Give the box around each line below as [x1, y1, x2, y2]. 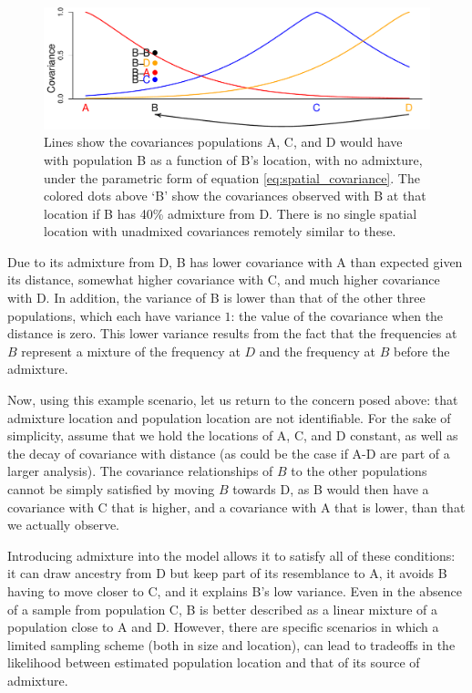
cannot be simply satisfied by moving [7, 480, 215, 499]
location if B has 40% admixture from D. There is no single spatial [44, 203, 417, 222]
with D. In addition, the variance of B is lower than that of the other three [7, 288, 426, 307]
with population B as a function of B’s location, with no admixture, [44, 150, 423, 169]
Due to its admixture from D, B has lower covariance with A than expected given [7, 252, 463, 271]
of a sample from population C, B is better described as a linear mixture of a [7, 599, 438, 618]
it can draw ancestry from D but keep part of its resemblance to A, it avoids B [7, 564, 447, 583]
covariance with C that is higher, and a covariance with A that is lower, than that [7, 497, 466, 516]
